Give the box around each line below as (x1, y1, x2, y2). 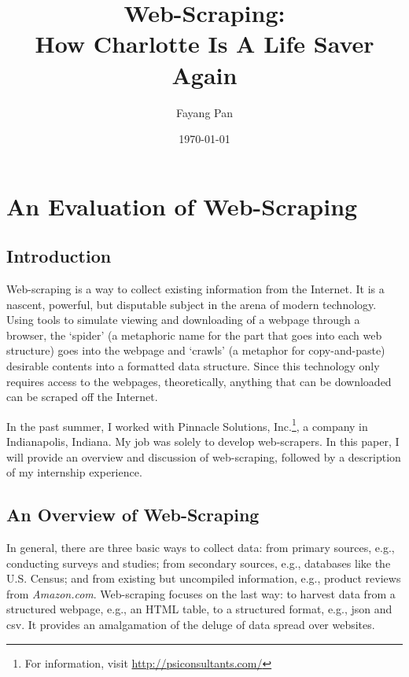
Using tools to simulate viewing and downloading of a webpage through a (6, 311, 360, 328)
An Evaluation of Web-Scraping (6, 189, 358, 222)
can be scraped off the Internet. (6, 388, 158, 405)
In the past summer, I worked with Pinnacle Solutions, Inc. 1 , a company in (6, 415, 368, 434)
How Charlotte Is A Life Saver (35, 28, 374, 60)
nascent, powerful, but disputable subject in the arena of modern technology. (6, 296, 377, 312)
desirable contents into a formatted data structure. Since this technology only (6, 358, 380, 374)
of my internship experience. (6, 464, 142, 480)
